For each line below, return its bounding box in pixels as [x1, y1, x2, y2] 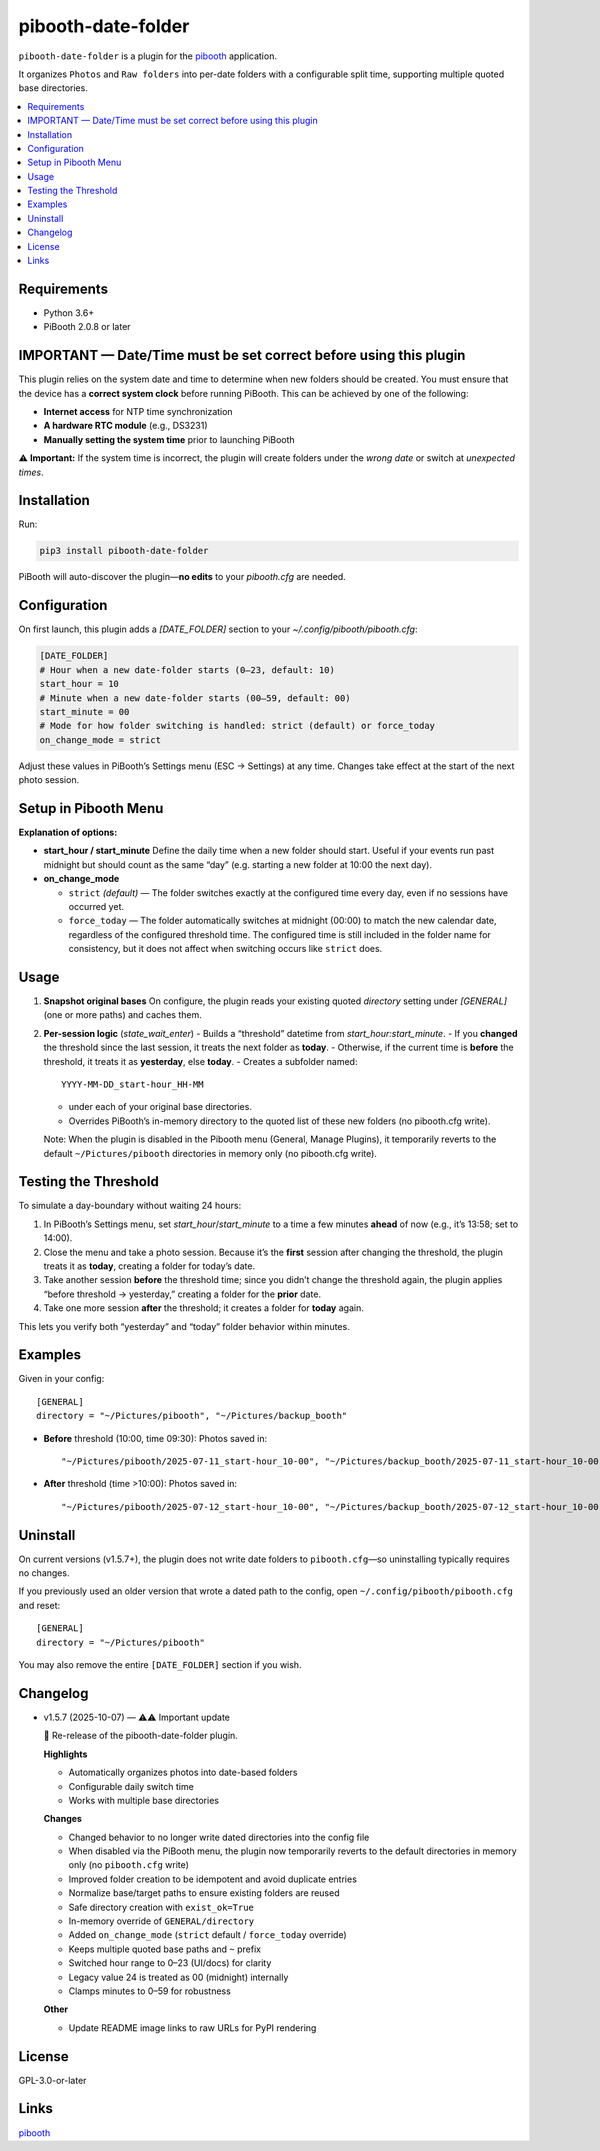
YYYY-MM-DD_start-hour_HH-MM [61, 1078, 204, 1090]
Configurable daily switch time [68, 1780, 194, 1792]
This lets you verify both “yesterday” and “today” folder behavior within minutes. [18, 1320, 350, 1332]
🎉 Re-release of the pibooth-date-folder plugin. [43, 1730, 239, 1742]
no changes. [18, 1567, 70, 1579]
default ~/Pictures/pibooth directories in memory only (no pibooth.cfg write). [43, 1147, 377, 1159]
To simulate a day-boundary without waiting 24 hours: [18, 1200, 242, 1212]
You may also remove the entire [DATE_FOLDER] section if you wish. [18, 1659, 302, 1671]
